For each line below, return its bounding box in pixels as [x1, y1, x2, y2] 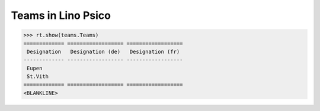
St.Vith [27, 73, 49, 80]
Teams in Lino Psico [11, 9, 111, 22]
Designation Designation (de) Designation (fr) [27, 48, 180, 55]
